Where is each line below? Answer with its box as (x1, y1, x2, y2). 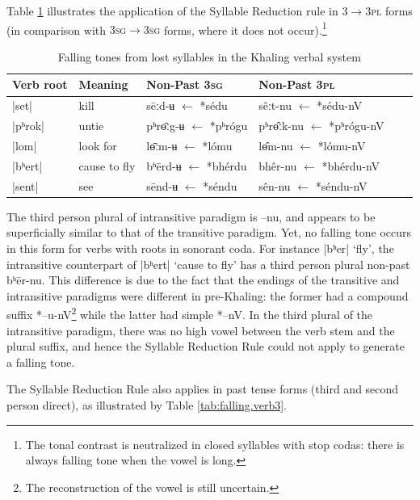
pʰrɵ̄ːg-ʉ (146, 117, 185, 134)
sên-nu (258, 177, 291, 194)
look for (78, 137, 117, 153)
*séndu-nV (315, 177, 367, 194)
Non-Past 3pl (258, 76, 335, 93)
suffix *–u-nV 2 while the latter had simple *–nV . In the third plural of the (6, 304, 373, 322)
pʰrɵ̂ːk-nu (258, 117, 304, 134)
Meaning (78, 76, 128, 93)
